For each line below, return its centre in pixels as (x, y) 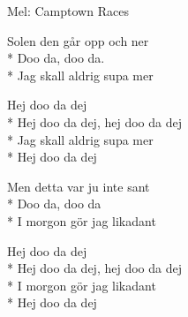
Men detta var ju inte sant (79, 186)
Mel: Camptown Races (68, 11)
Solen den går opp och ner (78, 40)
